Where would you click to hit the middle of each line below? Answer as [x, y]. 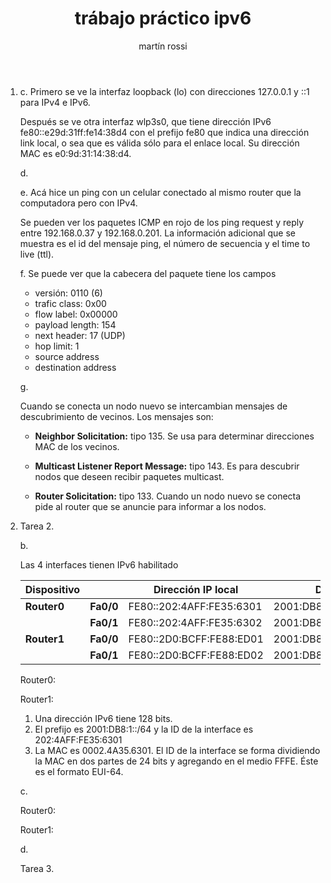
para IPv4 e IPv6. [55, 102]
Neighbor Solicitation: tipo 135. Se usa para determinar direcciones [174, 436]
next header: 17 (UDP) [80, 335]
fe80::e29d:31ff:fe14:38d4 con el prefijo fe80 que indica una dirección [164, 132]
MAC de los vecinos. [77, 446]
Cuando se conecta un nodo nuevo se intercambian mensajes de [153, 406]
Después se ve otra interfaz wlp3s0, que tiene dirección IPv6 [145, 121]
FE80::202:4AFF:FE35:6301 [195, 606]
